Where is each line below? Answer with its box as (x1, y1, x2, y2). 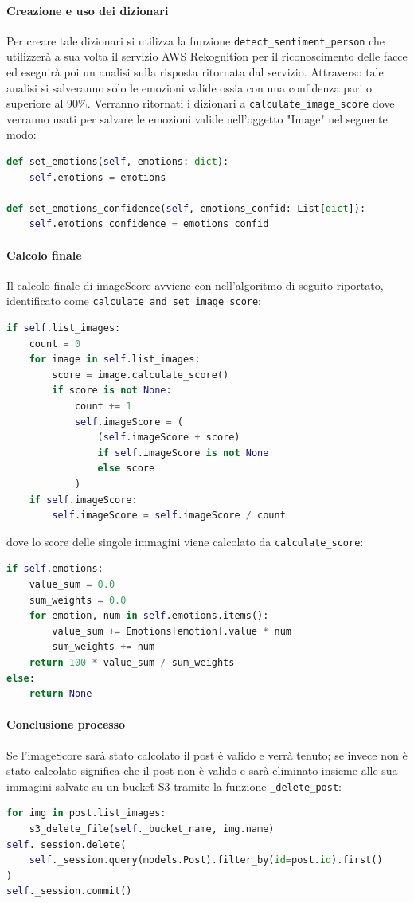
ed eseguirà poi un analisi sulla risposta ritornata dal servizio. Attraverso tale (6, 64, 384, 80)
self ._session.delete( (6, 838, 127, 850)
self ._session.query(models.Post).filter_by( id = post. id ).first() (29, 854, 383, 866)
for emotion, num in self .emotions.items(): (29, 610, 269, 622)
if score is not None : (52, 385, 172, 397)
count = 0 (29, 338, 81, 350)
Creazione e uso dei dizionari (6, 2, 169, 18)
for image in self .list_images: (29, 354, 201, 365)
